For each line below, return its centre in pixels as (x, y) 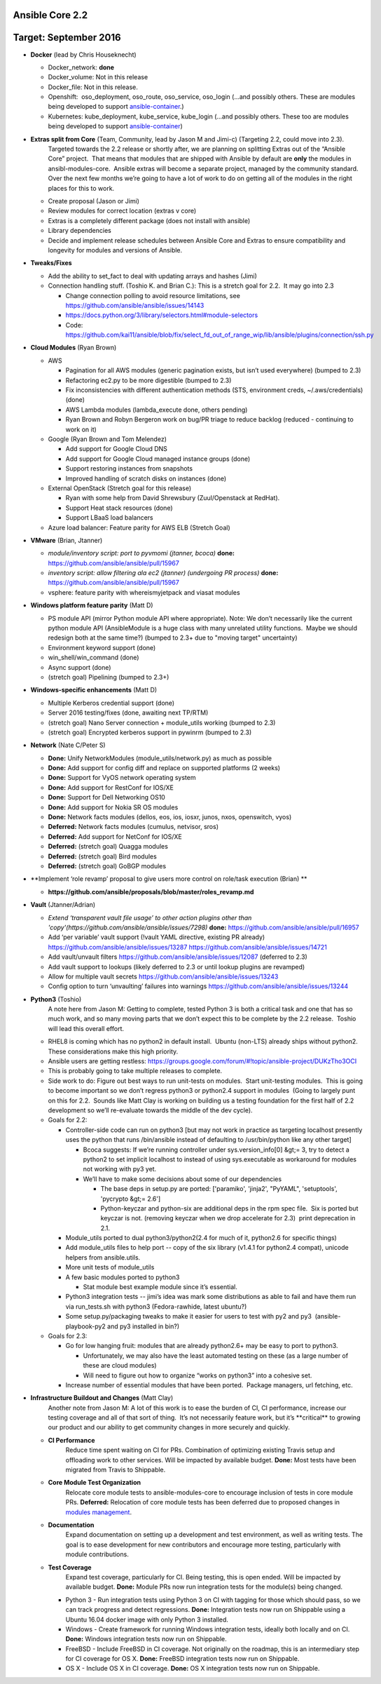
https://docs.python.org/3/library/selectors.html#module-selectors (162, 315)
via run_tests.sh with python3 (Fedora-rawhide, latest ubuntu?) (156, 1306)
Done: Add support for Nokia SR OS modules (113, 807)
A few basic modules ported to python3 (123, 1277)
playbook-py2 (86, 1326)
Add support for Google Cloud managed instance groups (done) (158, 459)
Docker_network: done (81, 67)
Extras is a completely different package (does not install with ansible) (149, 220)
